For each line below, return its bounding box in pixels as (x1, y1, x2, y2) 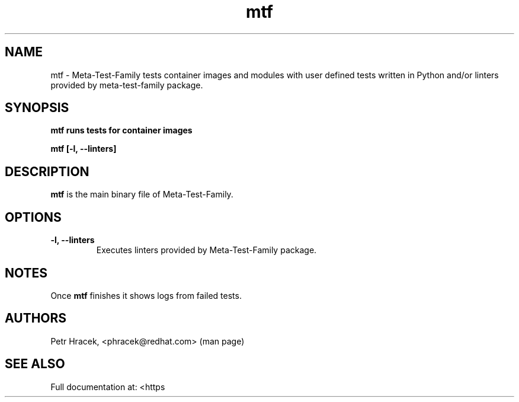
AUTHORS (5, 311, 67, 326)
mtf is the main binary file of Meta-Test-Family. (50, 189, 233, 200)
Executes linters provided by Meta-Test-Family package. (96, 245, 317, 256)
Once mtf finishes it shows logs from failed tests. (50, 290, 242, 301)
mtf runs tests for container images (50, 125, 193, 136)
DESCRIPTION (5, 164, 89, 179)
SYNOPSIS (5, 100, 69, 116)
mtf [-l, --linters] (50, 143, 117, 154)
